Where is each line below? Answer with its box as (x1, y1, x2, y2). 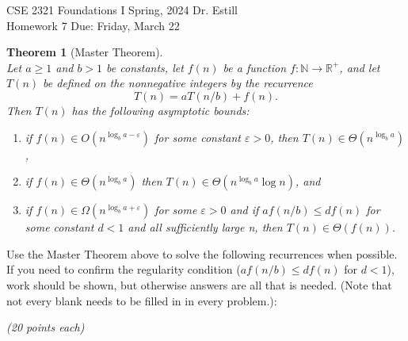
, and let (339, 59, 380, 75)
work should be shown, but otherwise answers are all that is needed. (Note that (6, 276, 392, 293)
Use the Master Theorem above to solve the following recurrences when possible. (6, 245, 398, 262)
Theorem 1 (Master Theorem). (6, 44, 163, 60)
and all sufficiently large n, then (128, 219, 283, 236)
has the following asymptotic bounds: (71, 102, 250, 118)
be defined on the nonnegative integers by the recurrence (43, 75, 313, 91)
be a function (223, 59, 287, 75)
